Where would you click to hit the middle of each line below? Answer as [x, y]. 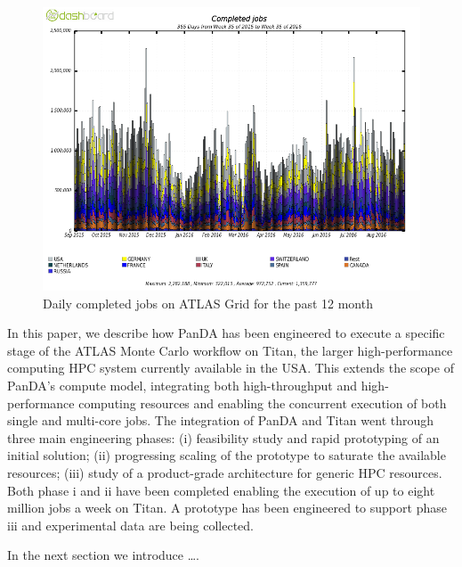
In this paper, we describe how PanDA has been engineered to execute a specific [226, 333]
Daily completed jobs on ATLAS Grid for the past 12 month [208, 303]
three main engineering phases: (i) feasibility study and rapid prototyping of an [223, 437]
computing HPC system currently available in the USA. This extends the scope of [231, 368]
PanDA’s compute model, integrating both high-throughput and [182, 385]
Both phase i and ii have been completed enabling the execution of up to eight [221, 490]
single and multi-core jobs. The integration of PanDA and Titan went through [221, 420]
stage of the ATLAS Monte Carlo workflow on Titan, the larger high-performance [230, 350]
